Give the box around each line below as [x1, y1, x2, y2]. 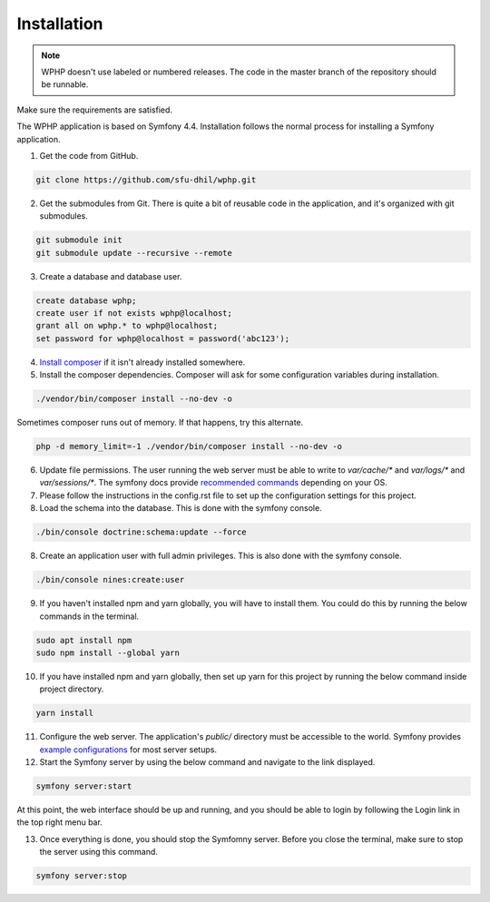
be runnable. [41, 79, 89, 90]
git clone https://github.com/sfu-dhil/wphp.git [35, 174, 257, 185]
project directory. [39, 683, 104, 694]
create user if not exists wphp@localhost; [35, 308, 233, 318]
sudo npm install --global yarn [35, 647, 181, 658]
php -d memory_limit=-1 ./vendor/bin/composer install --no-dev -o [35, 441, 343, 452]
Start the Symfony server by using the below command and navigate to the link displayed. [39, 757, 376, 768]
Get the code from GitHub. [39, 150, 139, 161]
